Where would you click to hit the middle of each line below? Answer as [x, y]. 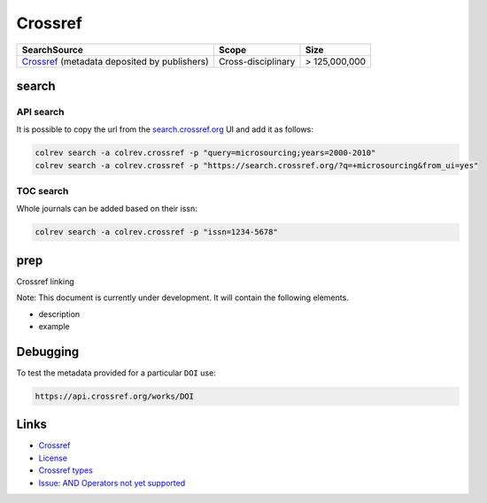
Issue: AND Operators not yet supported [112, 483]
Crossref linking [45, 281]
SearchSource [53, 50]
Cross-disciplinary [257, 61]
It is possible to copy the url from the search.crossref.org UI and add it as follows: [165, 129]
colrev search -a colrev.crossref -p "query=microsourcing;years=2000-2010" [205, 153]
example [54, 327]
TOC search [43, 191]
